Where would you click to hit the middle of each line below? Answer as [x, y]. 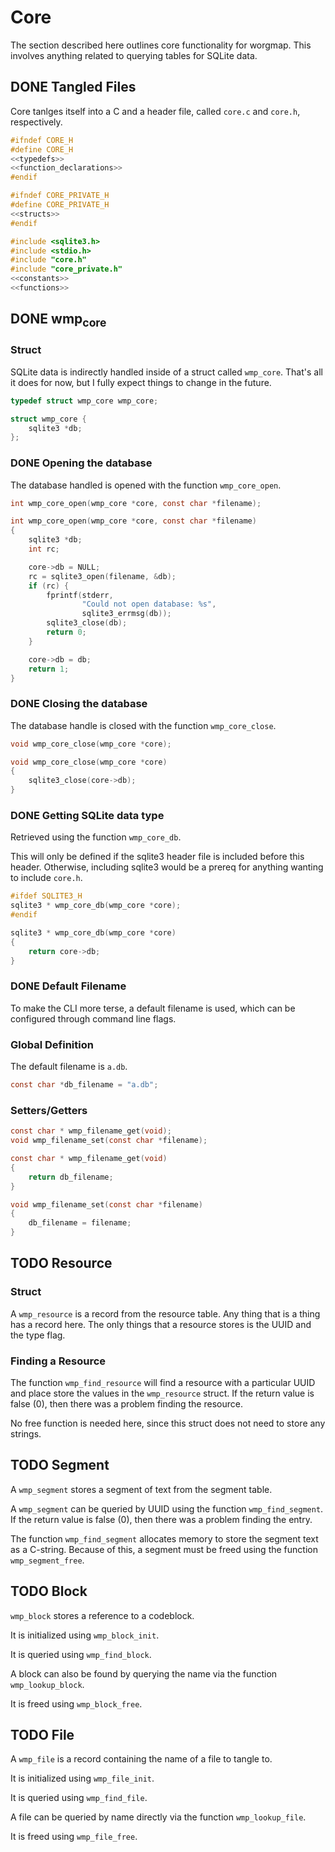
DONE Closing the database [79, 704]
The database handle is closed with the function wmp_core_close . [143, 725]
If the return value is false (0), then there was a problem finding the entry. [161, 1519]
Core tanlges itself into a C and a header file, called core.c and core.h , [155, 111]
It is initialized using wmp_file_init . [82, 1778]
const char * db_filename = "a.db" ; [84, 1085]
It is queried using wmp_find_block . [81, 1654]
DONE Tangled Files [73, 87]
